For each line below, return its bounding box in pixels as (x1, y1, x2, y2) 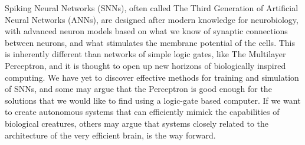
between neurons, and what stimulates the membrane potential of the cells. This (5, 36, 295, 48)
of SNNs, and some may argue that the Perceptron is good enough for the (5, 83, 272, 95)
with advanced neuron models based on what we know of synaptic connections (5, 25, 288, 37)
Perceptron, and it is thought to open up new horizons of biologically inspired (5, 59, 286, 71)
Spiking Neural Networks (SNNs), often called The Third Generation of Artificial (5, 2, 299, 14)
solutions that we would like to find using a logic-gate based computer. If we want (5, 94, 301, 106)
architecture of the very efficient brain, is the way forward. (5, 128, 216, 141)
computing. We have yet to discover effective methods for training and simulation (5, 71, 299, 83)
